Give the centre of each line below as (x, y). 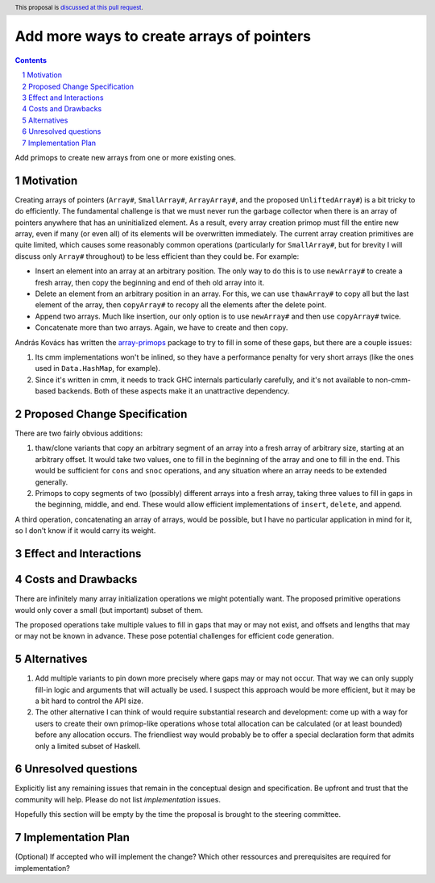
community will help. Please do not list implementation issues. (118, 799)
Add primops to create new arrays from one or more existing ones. (126, 158)
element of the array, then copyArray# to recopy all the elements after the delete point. (180, 305)
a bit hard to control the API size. (89, 701)
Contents (31, 60)
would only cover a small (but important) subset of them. (109, 610)
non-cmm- (393, 380)
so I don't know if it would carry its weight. (85, 531)
